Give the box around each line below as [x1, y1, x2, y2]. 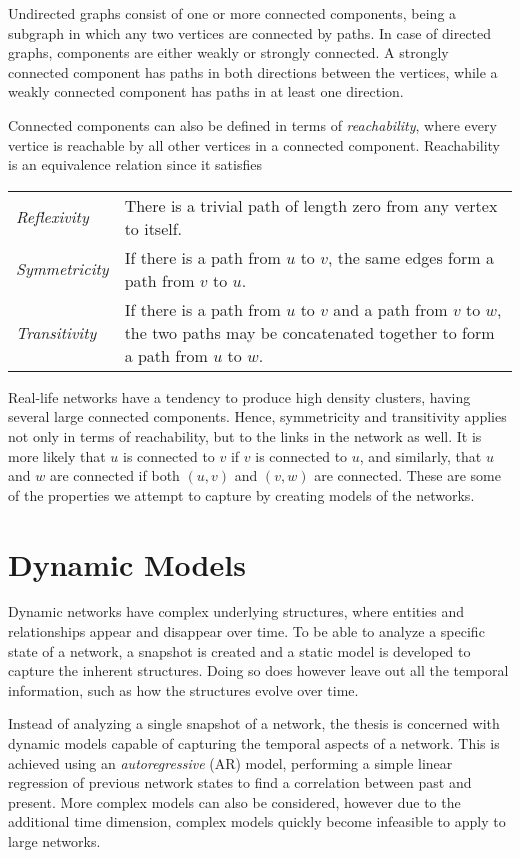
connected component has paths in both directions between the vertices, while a [8, 61, 498, 82]
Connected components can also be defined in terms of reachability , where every [8, 114, 497, 135]
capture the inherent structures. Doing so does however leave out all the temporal [8, 660, 509, 681]
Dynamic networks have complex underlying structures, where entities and [8, 601, 465, 622]
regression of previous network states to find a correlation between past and [8, 772, 472, 793]
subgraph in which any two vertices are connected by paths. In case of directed [8, 22, 492, 43]
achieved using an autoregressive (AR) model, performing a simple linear [8, 752, 453, 773]
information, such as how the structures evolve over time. [8, 679, 359, 700]
